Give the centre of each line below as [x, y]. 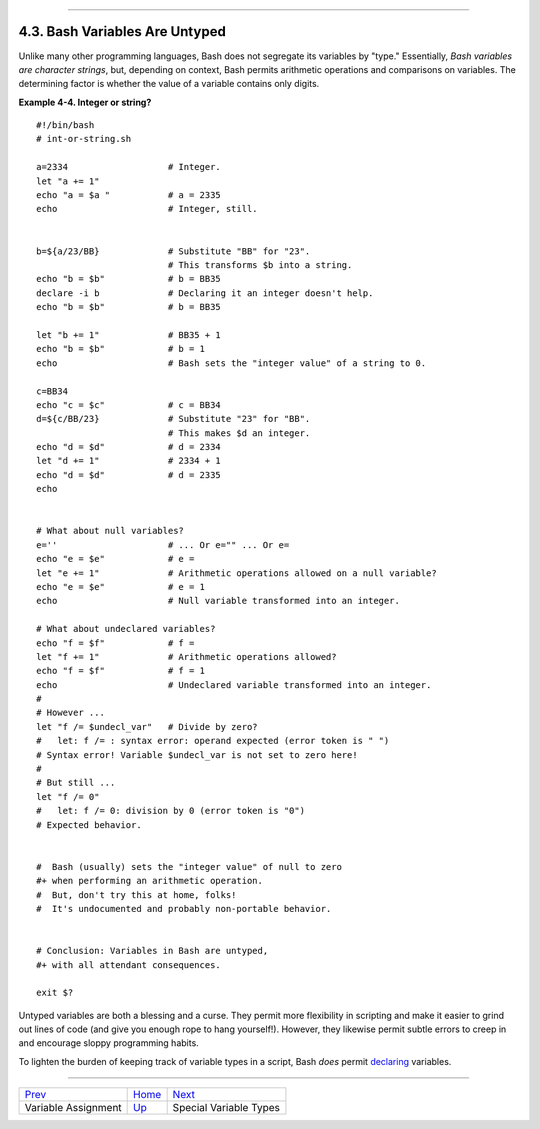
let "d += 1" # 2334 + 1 [129, 461]
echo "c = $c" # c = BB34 [129, 404]
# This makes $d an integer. [239, 433]
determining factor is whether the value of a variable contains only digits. [169, 84]
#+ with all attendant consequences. [129, 964]
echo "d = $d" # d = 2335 [129, 474]
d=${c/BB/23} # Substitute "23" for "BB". [173, 419]
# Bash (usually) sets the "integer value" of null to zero [189, 866]
